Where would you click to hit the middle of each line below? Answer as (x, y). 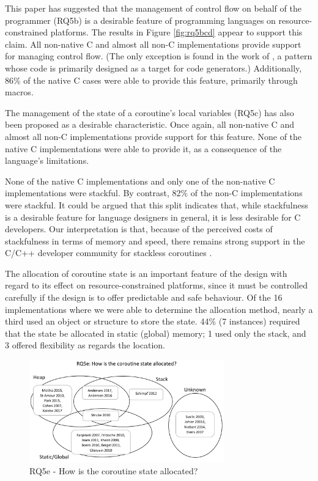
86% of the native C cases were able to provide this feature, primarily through (151, 80)
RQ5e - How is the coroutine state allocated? (114, 471)
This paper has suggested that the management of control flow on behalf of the (153, 8)
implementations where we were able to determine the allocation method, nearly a (159, 309)
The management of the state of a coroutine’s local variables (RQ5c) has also (150, 112)
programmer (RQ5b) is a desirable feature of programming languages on (140, 20)
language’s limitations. (47, 160)
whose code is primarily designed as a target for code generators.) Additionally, (153, 68)
